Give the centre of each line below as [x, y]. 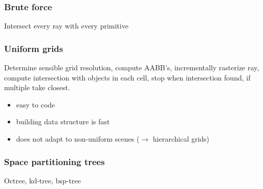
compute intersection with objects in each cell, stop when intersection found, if [127, 77]
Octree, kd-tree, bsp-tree [42, 180]
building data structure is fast [63, 121]
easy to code [36, 104]
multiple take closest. [37, 87]
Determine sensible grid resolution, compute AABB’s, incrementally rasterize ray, [132, 67]
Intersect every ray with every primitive [66, 26]
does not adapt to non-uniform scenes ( [78, 139]
